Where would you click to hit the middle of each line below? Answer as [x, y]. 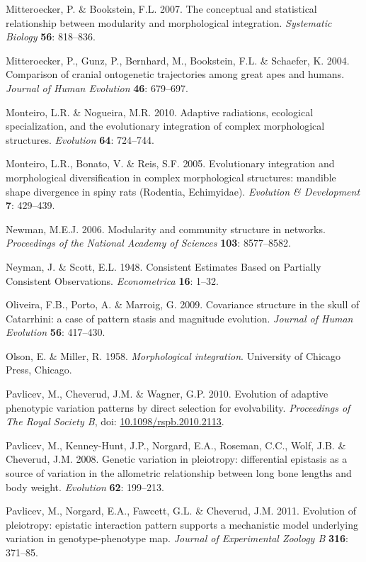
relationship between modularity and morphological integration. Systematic [169, 22]
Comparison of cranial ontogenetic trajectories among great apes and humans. [175, 74]
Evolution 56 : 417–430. [56, 332]
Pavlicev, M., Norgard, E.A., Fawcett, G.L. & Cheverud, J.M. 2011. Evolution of [181, 511]
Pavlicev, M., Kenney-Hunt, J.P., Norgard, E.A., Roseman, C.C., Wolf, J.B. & [176, 445]
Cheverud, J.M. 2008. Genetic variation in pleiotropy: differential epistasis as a [177, 459]
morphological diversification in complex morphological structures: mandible [171, 177]
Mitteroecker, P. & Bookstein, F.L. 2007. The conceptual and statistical [161, 9]
